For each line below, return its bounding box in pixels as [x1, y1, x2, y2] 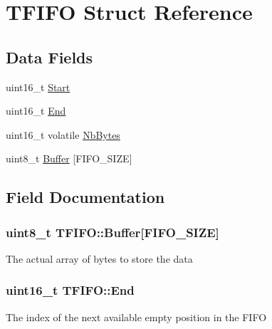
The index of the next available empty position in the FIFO [6, 309, 267, 324]
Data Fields [6, 46, 93, 68]
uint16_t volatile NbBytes [6, 127, 120, 142]
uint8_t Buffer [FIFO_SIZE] [6, 151, 132, 166]
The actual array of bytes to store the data [6, 251, 193, 266]
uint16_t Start [6, 79, 70, 94]
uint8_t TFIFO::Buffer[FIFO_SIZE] [6, 223, 219, 241]
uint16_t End [6, 103, 66, 118]
